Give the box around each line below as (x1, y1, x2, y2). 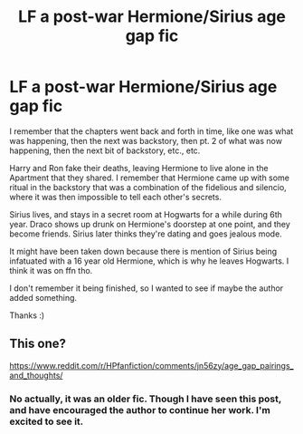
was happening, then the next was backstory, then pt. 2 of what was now (9, 135, 283, 146)
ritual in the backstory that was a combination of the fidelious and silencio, (9, 181, 287, 192)
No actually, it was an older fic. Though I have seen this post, (9, 392, 282, 405)
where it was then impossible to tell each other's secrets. (9, 191, 222, 202)
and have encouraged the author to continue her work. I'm (9, 403, 271, 416)
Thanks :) (9, 310, 45, 321)
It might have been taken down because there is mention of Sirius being (9, 246, 278, 256)
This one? (9, 336, 66, 352)
